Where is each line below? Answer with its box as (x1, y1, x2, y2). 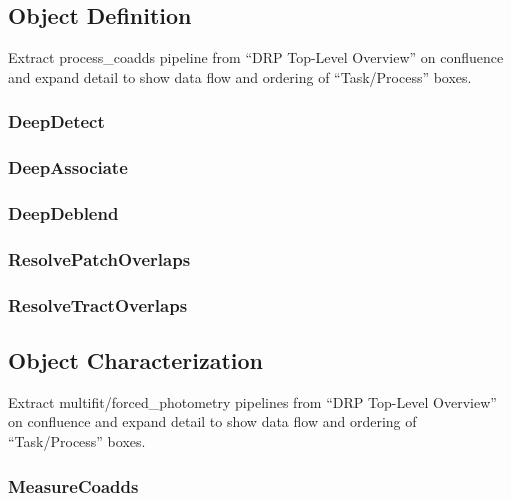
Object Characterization (8, 345, 264, 375)
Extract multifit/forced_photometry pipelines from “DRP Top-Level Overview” (8, 391, 497, 412)
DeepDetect (8, 109, 105, 134)
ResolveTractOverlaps (8, 292, 188, 317)
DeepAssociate (8, 155, 128, 180)
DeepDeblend (8, 201, 119, 225)
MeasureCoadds (8, 473, 139, 498)
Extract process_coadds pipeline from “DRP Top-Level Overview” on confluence (8, 47, 504, 68)
